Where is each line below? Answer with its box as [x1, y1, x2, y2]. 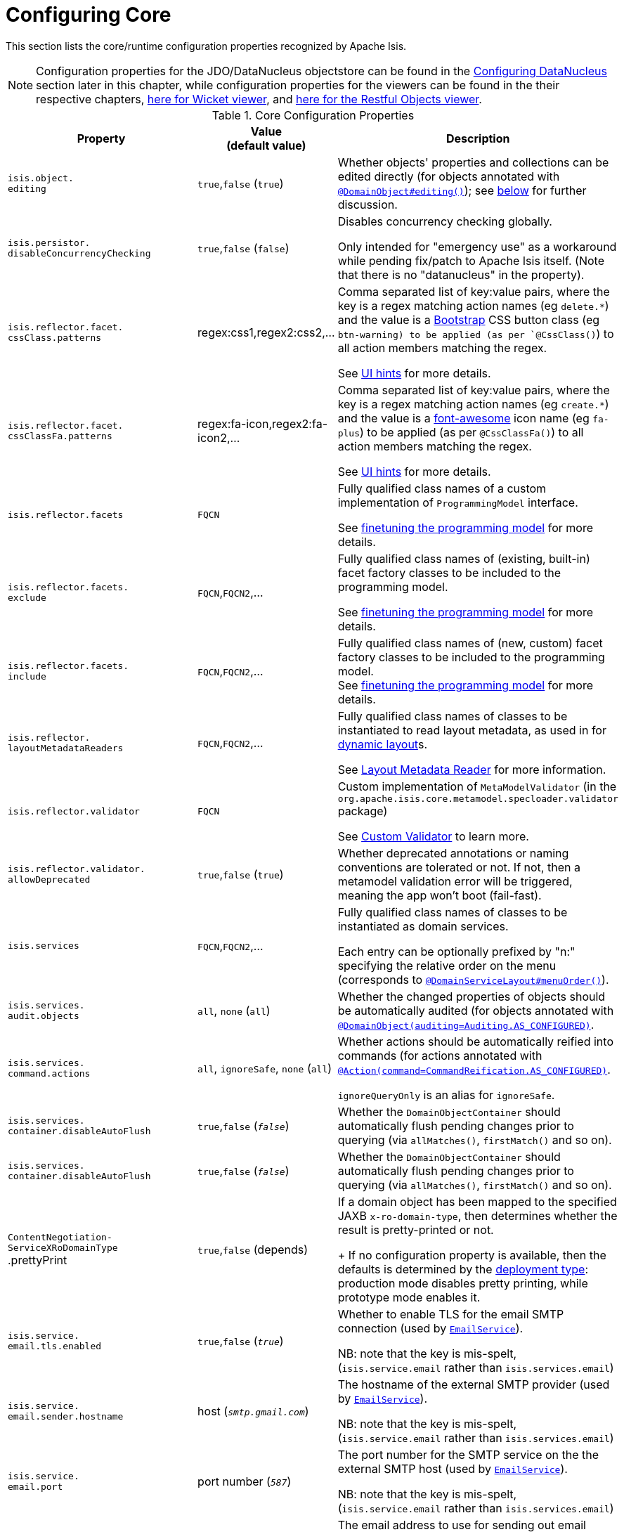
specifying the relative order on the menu [337, 958, 557, 973]
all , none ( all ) [197, 1003, 271, 1018]
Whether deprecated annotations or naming [337, 845, 569, 860]
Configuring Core [6, 3, 171, 27]
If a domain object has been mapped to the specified [337, 1194, 617, 1209]
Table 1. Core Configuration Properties [212, 108, 415, 122]
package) [337, 803, 388, 818]
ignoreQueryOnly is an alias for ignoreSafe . [337, 1087, 555, 1102]
